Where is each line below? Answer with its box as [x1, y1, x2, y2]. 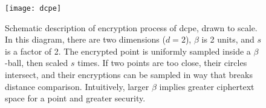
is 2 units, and [201, 33, 255, 46]
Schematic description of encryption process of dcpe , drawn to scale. [5, 21, 258, 34]
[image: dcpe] [5, 4, 62, 13]
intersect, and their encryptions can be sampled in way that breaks [5, 68, 253, 81]
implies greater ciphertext [159, 80, 255, 92]
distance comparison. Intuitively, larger [5, 80, 149, 92]
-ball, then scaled [5, 56, 68, 69]
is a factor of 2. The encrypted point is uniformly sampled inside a [5, 44, 251, 57]
